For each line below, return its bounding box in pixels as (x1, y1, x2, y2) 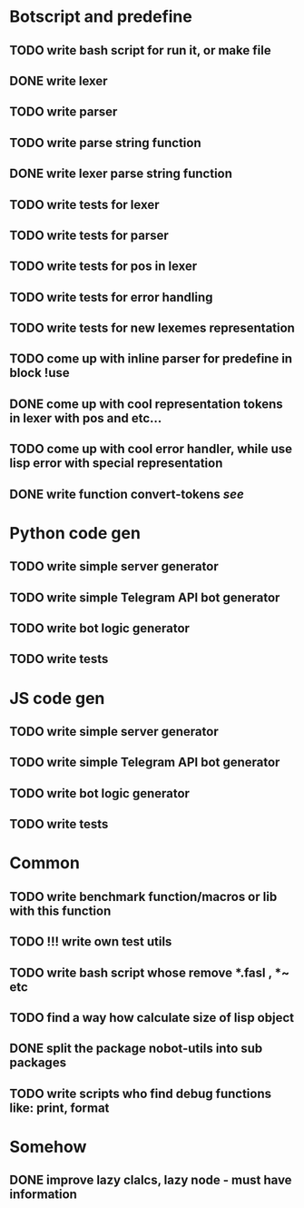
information (9, 1187, 77, 1203)
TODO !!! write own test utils (9, 934, 172, 950)
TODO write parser (9, 104, 118, 120)
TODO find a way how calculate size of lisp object (9, 1010, 295, 1025)
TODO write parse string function (9, 134, 201, 151)
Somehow (9, 1136, 87, 1157)
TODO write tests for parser (9, 227, 170, 243)
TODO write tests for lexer (9, 197, 160, 213)
